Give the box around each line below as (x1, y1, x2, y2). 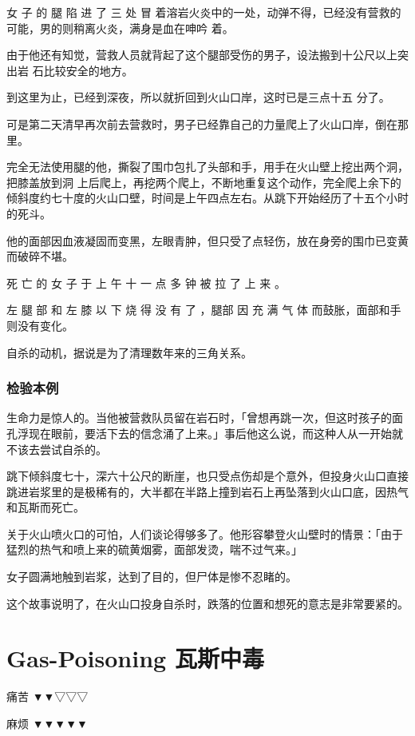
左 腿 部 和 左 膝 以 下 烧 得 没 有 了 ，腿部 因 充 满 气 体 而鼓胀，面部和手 (6, 301, 401, 318)
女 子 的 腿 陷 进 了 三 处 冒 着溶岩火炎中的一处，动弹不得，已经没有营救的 (6, 4, 401, 20)
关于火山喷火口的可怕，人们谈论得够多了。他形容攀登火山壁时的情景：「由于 (6, 525, 403, 542)
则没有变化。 (6, 316, 73, 333)
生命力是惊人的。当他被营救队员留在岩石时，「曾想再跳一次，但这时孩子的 (6, 409, 392, 426)
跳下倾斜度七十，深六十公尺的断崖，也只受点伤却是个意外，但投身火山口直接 (6, 467, 409, 484)
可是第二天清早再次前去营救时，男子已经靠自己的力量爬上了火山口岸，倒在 (6, 115, 397, 132)
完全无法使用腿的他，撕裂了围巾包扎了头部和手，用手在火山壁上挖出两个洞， (6, 158, 409, 175)
